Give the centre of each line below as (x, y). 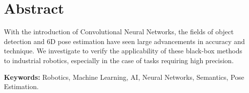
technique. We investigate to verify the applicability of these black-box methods (123, 51)
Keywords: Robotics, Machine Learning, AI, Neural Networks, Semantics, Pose (124, 77)
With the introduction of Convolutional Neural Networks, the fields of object (119, 32)
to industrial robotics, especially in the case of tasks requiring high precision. (119, 60)
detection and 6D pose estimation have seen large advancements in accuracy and (124, 41)
